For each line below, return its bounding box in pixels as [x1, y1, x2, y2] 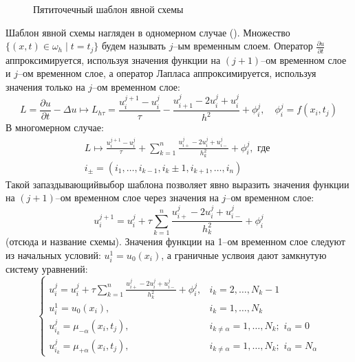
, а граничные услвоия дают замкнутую [161, 247, 327, 262]
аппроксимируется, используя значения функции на [6, 52, 221, 67]
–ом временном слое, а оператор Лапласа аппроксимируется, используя [17, 66, 316, 80]
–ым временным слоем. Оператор [173, 38, 313, 53]
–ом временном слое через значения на [55, 190, 219, 205]
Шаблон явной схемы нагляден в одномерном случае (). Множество [6, 25, 290, 39]
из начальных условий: [6, 247, 101, 262]
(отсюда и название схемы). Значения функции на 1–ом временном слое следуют [6, 234, 345, 249]
